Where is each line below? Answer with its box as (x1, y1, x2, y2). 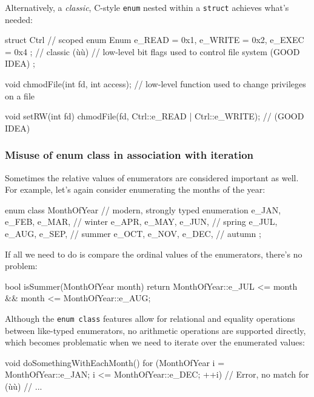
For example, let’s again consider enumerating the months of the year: (5, 183, 266, 196)
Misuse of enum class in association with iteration (5, 147, 254, 162)
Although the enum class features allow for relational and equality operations (5, 312, 295, 324)
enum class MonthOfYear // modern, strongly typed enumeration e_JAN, (5, 203, 281, 216)
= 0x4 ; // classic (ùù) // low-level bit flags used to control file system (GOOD (5, 45, 300, 58)
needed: (5, 13, 33, 25)
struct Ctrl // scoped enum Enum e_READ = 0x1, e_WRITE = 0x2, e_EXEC (5, 33, 304, 46)
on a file (5, 89, 35, 102)
